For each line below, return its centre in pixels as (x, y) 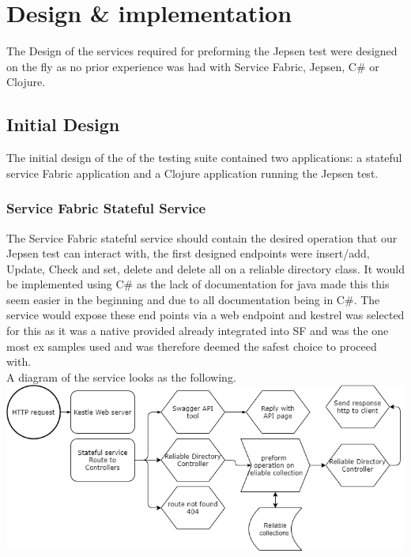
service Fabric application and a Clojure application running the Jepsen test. (192, 173)
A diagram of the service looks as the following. (121, 376)
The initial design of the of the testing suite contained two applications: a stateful (204, 158)
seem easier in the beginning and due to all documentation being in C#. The (193, 299)
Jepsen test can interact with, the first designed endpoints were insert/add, (188, 253)
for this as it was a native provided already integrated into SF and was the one (198, 331)
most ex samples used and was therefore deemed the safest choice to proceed (192, 346)
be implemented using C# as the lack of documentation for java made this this (198, 284)
